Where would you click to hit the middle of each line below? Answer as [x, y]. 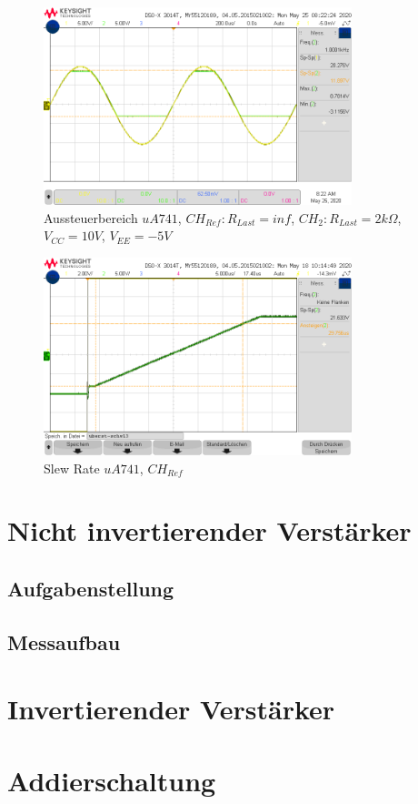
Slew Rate [72, 468]
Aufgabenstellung [91, 588]
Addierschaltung [112, 780]
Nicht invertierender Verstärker [209, 530]
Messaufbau [64, 641]
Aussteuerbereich [91, 217]
